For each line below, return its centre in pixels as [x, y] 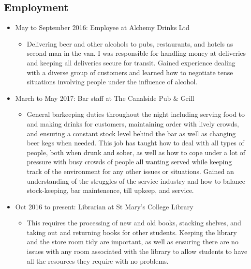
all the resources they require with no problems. [98, 261]
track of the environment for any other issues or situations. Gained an [130, 171]
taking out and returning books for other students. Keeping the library [132, 232]
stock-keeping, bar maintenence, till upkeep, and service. [110, 190]
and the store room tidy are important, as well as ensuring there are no [133, 242]
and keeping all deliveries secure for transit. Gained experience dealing [131, 62]
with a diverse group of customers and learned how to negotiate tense [130, 72]
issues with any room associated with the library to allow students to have [137, 251]
